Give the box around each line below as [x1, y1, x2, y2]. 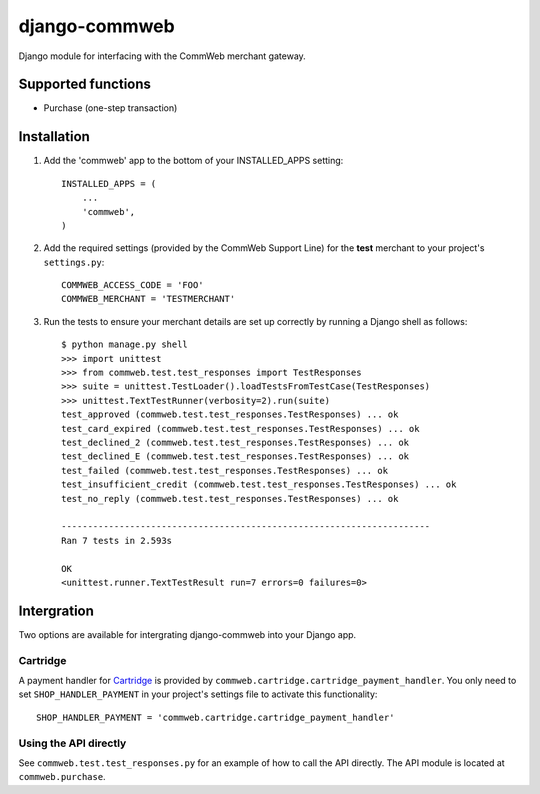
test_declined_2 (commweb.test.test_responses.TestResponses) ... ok [61, 437, 410, 448]
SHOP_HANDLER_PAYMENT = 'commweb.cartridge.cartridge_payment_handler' [36, 711, 395, 723]
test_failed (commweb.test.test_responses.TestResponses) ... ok [61, 465, 389, 476]
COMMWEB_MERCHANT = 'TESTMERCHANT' [61, 293, 236, 305]
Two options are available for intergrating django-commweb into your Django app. [18, 628, 357, 640]
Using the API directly [18, 736, 127, 750]
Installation [18, 128, 90, 145]
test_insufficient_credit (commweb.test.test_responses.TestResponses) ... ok [61, 479, 457, 490]
